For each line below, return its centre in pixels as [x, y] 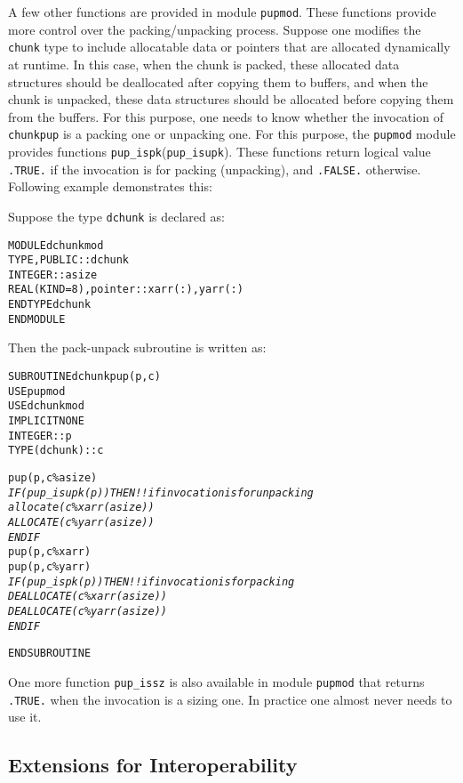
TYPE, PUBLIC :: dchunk [69, 260]
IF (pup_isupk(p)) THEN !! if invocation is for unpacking [161, 492]
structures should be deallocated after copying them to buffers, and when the [218, 81]
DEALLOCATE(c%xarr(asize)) [88, 597]
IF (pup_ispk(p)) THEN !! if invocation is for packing [152, 581]
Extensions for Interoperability [153, 765]
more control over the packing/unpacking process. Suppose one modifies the [215, 29]
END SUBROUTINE [50, 654]
